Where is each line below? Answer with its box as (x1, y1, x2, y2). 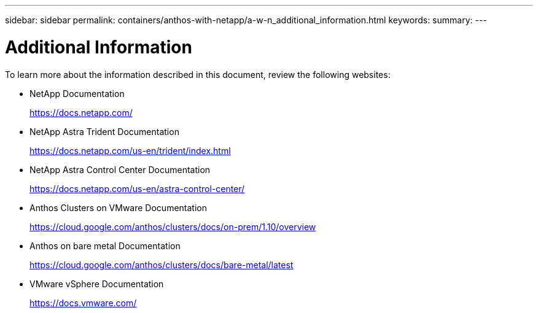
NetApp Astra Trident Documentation (29, 126, 179, 137)
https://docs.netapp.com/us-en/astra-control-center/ (29, 183, 245, 194)
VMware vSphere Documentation (29, 278, 164, 289)
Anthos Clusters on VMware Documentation (29, 202, 207, 213)
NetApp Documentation (29, 88, 125, 99)
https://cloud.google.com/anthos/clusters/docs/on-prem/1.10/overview (29, 221, 316, 232)
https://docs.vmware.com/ (29, 297, 137, 308)
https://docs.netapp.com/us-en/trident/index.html (29, 145, 231, 156)
